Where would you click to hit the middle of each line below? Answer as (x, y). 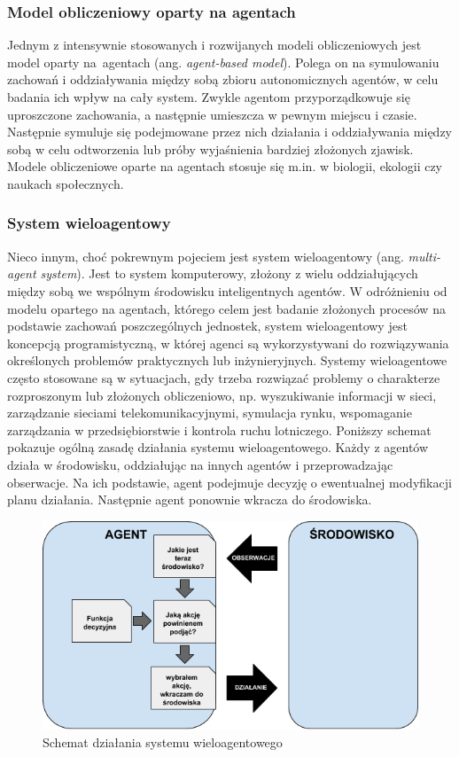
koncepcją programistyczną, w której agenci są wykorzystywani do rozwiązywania (228, 343)
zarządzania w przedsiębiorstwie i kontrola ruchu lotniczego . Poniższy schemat (219, 429)
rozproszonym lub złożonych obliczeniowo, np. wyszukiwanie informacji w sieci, (222, 395)
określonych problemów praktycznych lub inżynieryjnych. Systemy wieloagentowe (227, 360)
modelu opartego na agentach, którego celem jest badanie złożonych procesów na (226, 308)
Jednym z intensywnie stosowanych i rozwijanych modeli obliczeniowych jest (214, 45)
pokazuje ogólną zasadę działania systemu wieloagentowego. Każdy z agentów (218, 447)
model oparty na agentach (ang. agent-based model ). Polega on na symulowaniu (223, 62)
